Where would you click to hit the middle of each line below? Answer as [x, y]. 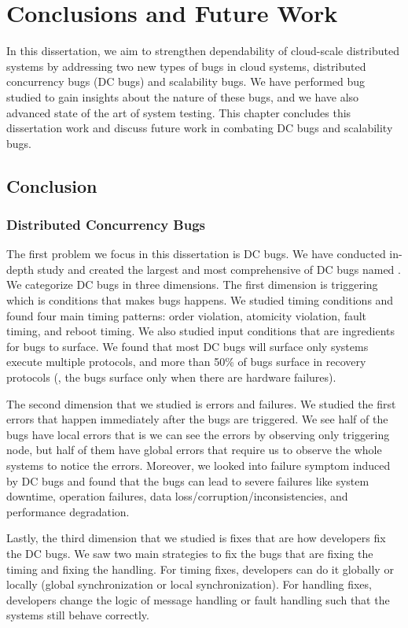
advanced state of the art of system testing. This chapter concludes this [179, 112]
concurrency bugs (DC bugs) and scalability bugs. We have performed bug [186, 81]
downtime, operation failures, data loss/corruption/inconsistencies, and [177, 496]
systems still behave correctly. [78, 615]
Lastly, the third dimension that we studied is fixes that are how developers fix [196, 538]
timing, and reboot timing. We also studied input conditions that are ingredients [200, 331]
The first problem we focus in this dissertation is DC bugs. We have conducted [196, 254]
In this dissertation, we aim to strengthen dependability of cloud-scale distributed [203, 51]
